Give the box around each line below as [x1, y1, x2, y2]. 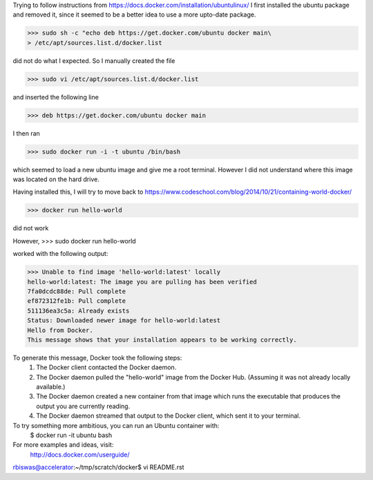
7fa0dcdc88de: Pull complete [27, 287, 126, 295]
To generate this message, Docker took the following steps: [12, 353, 182, 362]
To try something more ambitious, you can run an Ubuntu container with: [12, 421, 220, 430]
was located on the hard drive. [12, 175, 99, 183]
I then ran [12, 129, 41, 138]
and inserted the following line [12, 93, 99, 101]
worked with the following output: [12, 250, 108, 258]
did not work [12, 224, 49, 232]
